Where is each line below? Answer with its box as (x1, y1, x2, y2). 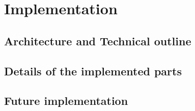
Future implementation (4, 93, 128, 108)
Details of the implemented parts (4, 63, 182, 78)
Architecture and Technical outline (4, 33, 191, 48)
